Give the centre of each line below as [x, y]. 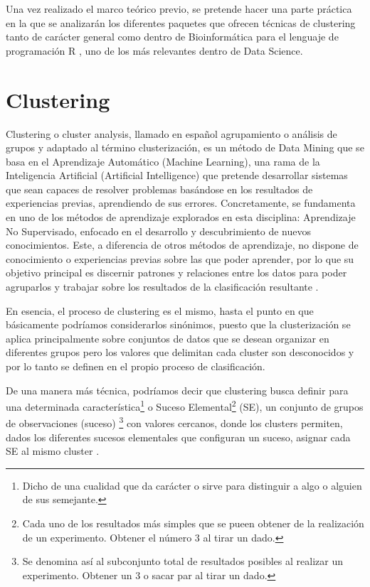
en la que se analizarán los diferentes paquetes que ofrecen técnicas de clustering [181, 22]
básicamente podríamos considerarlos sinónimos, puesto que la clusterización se [178, 324]
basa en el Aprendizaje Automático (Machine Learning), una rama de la [163, 161]
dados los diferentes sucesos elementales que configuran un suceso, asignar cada [178, 437]
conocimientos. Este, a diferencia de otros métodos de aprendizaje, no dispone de [182, 245]
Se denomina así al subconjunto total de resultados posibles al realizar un [183, 561]
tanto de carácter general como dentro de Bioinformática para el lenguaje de [172, 37]
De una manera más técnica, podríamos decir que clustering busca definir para [177, 390]
